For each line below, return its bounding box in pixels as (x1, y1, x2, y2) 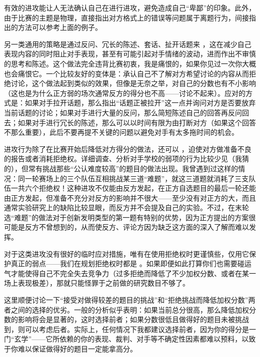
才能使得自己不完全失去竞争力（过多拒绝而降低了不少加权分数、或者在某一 (10, 268, 256, 278)
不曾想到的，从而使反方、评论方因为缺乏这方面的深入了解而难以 (38, 222, 249, 232)
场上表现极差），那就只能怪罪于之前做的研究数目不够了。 (4, 278, 189, 288)
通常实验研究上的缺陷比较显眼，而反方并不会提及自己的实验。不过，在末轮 (4, 202, 249, 213)
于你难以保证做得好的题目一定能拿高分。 (4, 344, 137, 354)
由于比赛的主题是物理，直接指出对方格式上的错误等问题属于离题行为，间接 (4, 12, 249, 22)
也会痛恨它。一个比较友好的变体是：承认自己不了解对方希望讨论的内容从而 (4, 68, 249, 78)
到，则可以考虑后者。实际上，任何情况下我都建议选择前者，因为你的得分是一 (4, 324, 256, 334)
